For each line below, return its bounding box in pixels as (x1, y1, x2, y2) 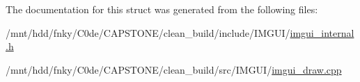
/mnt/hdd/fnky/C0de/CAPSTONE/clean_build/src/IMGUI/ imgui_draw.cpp (6, 62, 342, 76)
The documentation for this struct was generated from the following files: (6, 2, 318, 16)
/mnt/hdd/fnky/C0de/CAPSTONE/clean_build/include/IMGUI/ (6, 25, 290, 40)
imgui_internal (290, 25, 354, 40)
